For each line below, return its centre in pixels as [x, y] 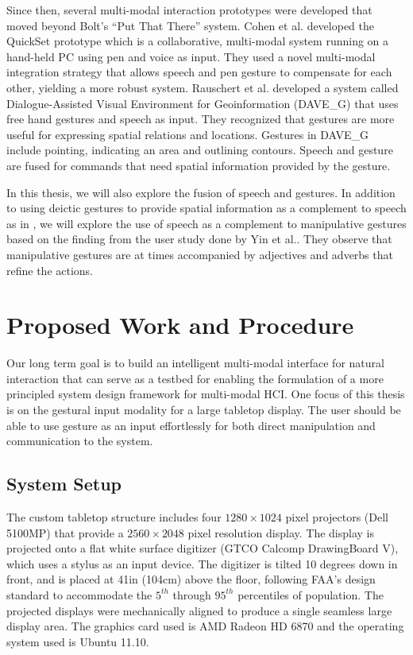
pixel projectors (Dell [337, 516]
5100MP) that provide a [65, 532]
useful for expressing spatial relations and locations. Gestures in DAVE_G [187, 134]
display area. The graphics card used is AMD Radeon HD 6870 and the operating [205, 626]
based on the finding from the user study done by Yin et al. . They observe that [199, 239]
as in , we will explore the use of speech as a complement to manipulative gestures [206, 223]
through [192, 594]
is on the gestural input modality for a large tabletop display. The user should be [204, 409]
